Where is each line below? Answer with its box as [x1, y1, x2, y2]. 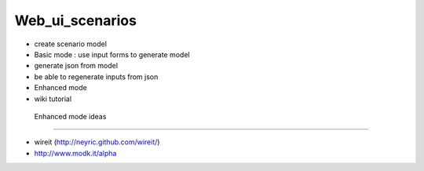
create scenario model [34, 39, 108, 49]
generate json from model [34, 61, 118, 71]
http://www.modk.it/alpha [34, 148, 117, 158]
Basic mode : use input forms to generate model [34, 49, 190, 59]
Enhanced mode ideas [34, 111, 107, 121]
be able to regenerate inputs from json [34, 71, 159, 82]
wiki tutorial [34, 94, 72, 104]
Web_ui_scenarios [14, 12, 137, 29]
